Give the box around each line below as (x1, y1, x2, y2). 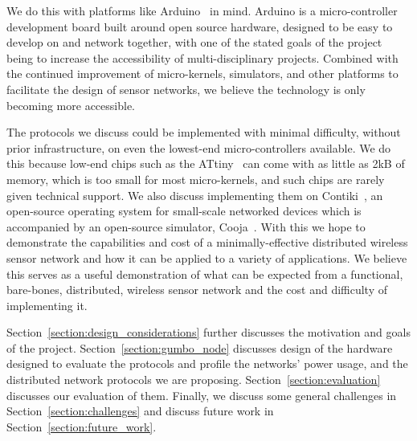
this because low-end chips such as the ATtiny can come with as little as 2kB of (6, 155, 405, 172)
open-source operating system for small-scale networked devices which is (6, 202, 362, 219)
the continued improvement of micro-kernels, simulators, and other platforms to (6, 65, 399, 82)
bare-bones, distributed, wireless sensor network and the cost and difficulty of (6, 281, 388, 298)
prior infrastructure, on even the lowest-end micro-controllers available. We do (6, 139, 391, 156)
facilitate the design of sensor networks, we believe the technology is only (6, 80, 366, 97)
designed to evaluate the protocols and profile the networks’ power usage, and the (6, 355, 408, 372)
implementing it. (6, 296, 88, 313)
